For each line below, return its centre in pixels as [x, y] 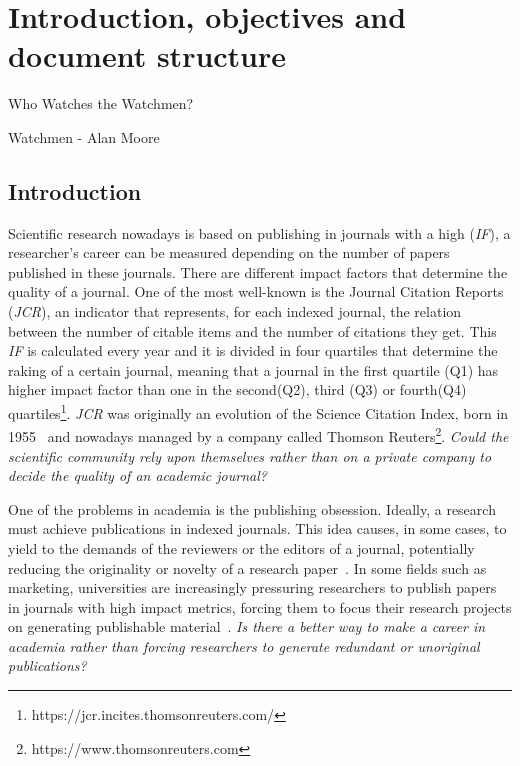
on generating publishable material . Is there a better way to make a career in [247, 626]
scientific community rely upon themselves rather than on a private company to [250, 455]
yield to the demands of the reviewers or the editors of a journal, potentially [241, 547]
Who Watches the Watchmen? [101, 103]
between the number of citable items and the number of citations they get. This [252, 330]
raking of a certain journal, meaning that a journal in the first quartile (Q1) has [253, 369]
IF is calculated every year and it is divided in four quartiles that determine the [253, 350]
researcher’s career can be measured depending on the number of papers [229, 252]
